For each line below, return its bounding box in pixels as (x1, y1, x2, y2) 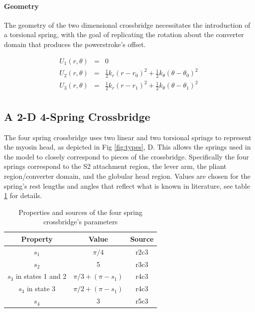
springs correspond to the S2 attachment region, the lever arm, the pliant (4, 161, 227, 171)
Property (21, 233, 53, 244)
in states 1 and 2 (15, 271, 66, 281)
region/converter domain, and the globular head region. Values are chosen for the (4, 170, 251, 181)
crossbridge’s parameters (43, 216, 118, 227)
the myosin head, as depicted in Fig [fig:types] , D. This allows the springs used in (4, 142, 251, 152)
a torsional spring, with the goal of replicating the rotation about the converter (4, 29, 244, 40)
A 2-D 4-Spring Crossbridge (4, 108, 151, 124)
